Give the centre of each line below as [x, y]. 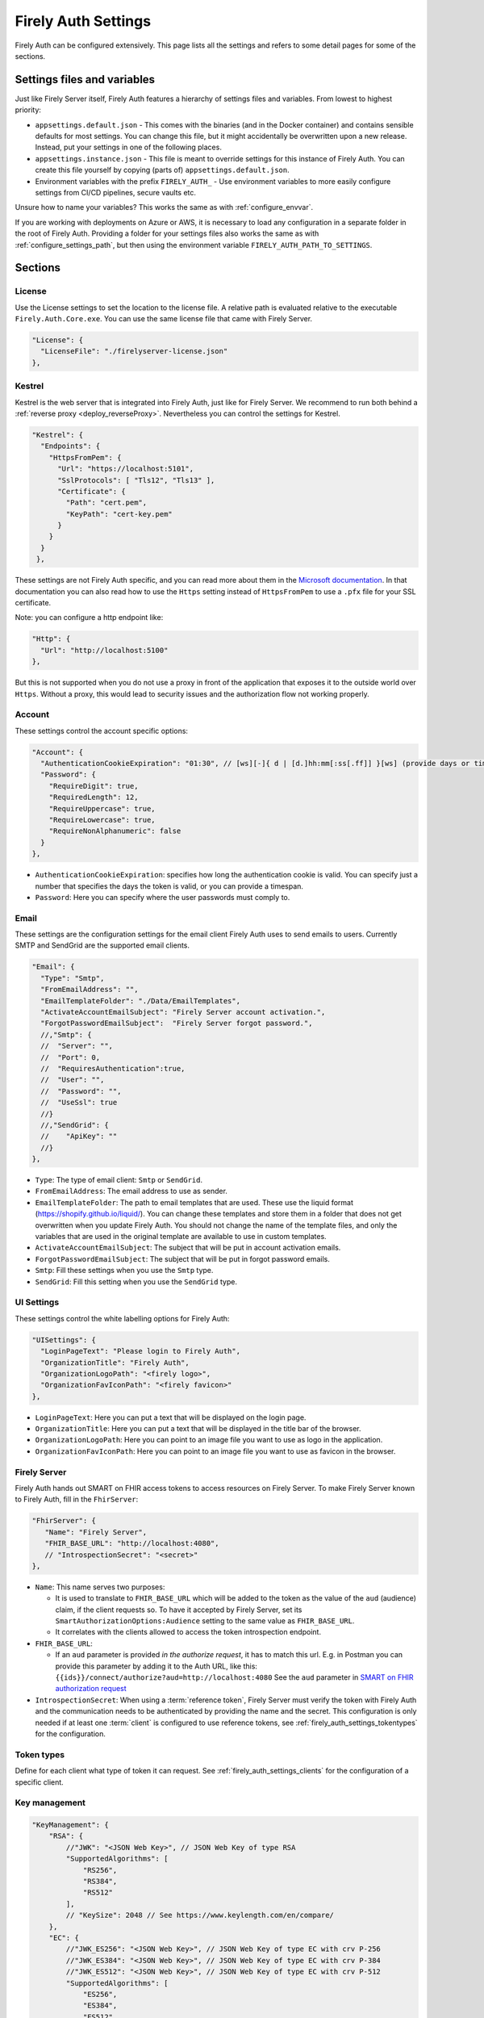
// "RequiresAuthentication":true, [113, 1068]
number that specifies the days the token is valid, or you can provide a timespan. [169, 886]
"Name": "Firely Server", [96, 1532]
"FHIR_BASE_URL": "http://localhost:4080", [132, 1543]
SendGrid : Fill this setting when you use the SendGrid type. [136, 1281]
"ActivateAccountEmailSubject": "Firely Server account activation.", [183, 1012]
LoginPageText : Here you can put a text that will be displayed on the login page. [171, 1417]
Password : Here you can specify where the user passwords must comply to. [163, 897]
